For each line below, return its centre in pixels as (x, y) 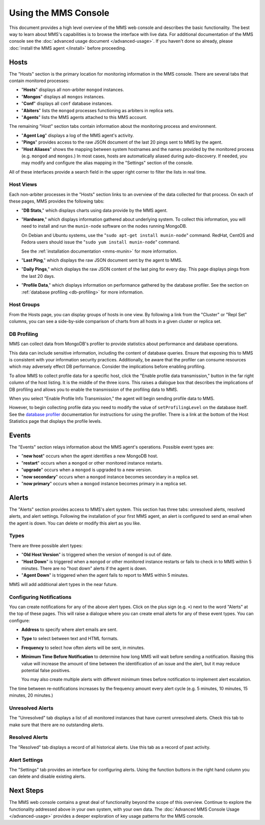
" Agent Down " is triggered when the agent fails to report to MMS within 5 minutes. (105, 575)
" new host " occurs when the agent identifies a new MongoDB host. (90, 456)
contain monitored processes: (39, 81)
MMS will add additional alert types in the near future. (63, 584)
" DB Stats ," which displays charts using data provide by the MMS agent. (94, 210)
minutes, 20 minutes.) (31, 695)
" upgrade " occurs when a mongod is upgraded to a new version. (87, 470)
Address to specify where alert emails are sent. (69, 630)
